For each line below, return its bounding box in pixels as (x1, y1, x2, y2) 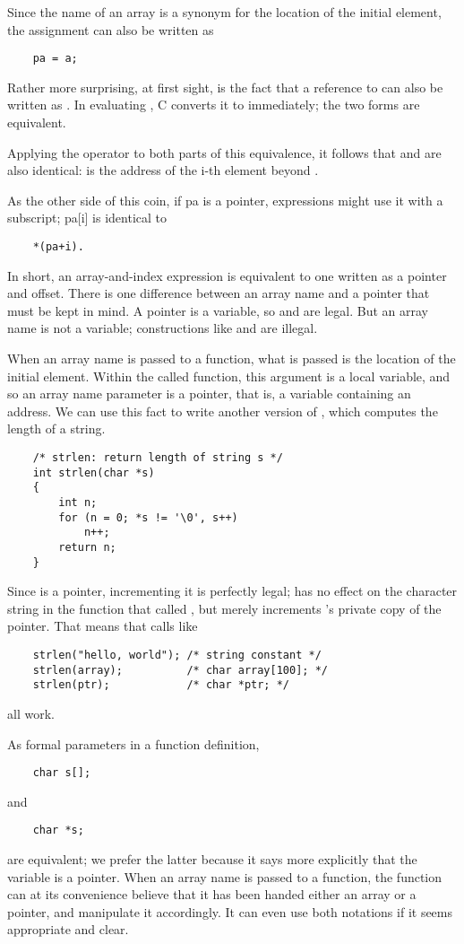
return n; (58, 540, 116, 554)
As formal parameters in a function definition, (7, 734, 260, 753)
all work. (7, 704, 55, 722)
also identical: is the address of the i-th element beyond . (7, 161, 319, 179)
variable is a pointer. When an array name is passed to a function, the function (7, 867, 443, 886)
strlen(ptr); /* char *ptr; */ (32, 678, 289, 692)
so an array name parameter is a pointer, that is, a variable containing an (7, 384, 411, 403)
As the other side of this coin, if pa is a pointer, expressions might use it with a (7, 190, 443, 209)
